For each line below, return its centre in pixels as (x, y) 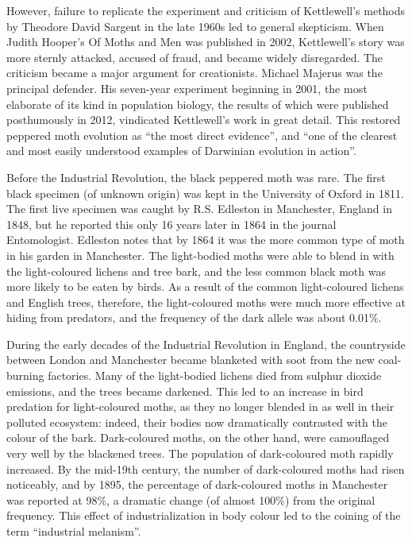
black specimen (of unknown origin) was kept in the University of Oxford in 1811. (205, 193)
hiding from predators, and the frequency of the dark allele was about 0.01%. (194, 317)
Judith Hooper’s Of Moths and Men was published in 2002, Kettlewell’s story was (206, 42)
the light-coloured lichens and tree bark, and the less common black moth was (196, 271)
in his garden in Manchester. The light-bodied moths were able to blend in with (200, 255)
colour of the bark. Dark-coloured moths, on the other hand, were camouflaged (198, 437)
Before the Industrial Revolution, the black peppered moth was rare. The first (196, 177)
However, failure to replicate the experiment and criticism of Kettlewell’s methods (206, 10)
